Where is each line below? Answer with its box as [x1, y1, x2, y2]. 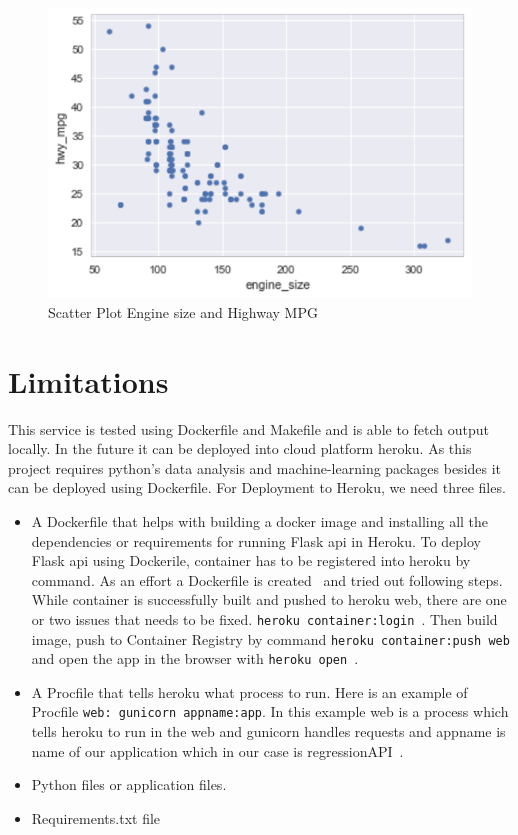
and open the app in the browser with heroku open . [31, 648, 359, 669]
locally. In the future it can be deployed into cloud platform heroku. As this [8, 438, 472, 459]
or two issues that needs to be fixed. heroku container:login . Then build [31, 608, 498, 629]
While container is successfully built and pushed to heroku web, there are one [31, 589, 507, 610]
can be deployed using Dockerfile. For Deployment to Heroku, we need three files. [8, 477, 506, 498]
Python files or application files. [31, 774, 227, 795]
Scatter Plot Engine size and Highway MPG [48, 301, 318, 322]
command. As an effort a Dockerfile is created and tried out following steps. [31, 569, 503, 590]
